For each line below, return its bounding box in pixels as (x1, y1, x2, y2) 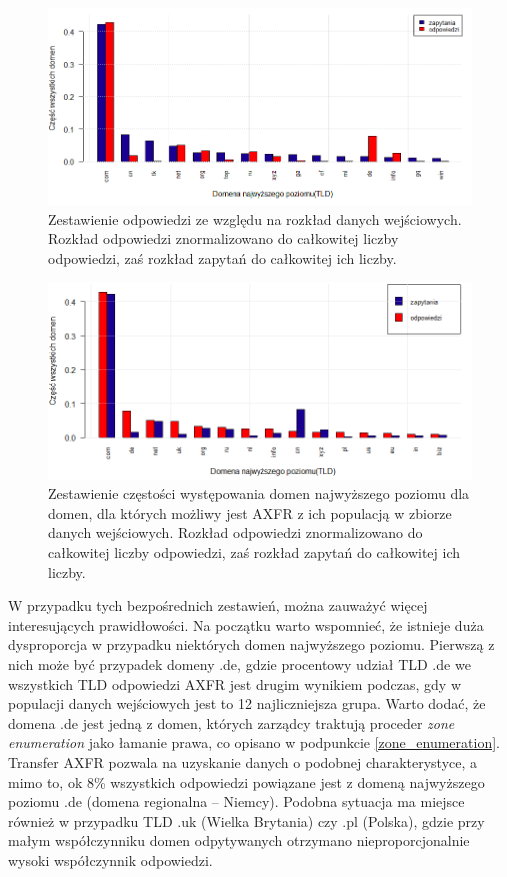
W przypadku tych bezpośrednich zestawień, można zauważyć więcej (8, 595, 428, 616)
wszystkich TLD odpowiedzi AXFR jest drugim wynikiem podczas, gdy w (8, 673, 461, 694)
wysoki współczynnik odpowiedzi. (8, 849, 213, 870)
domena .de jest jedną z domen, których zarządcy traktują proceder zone (8, 712, 455, 733)
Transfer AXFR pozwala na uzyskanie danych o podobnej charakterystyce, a (8, 751, 478, 772)
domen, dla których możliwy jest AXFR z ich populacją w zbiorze (48, 502, 452, 523)
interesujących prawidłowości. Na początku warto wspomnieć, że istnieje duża (8, 614, 484, 635)
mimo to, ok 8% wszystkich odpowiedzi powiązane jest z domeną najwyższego (8, 771, 485, 792)
